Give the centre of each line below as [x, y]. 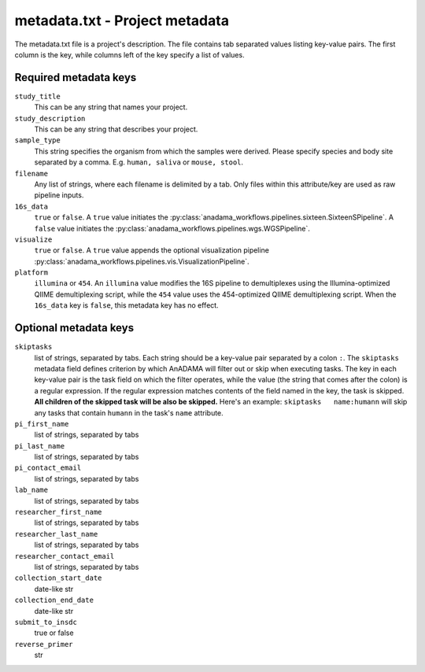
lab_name [31, 490]
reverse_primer [44, 644]
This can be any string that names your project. [111, 107]
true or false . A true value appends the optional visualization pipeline [152, 250]
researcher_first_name [58, 512]
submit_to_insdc [46, 622]
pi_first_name [42, 424]
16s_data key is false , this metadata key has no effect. [127, 305]
